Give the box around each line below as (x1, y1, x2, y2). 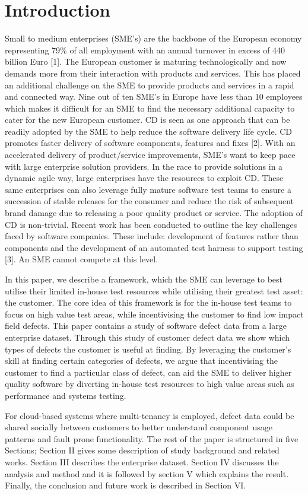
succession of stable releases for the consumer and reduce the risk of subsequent (5, 195, 294, 207)
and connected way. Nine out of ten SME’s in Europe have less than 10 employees (5, 90, 303, 103)
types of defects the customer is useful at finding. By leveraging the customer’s (5, 342, 291, 355)
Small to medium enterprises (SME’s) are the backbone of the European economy (5, 32, 302, 45)
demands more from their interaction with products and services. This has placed (5, 66, 301, 79)
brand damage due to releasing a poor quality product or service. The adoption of (5, 207, 303, 219)
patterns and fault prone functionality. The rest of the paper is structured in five (5, 432, 299, 445)
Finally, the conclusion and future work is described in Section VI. (5, 479, 246, 491)
